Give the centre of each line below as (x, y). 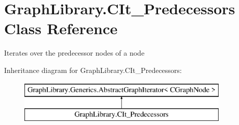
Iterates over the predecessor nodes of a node (74, 53)
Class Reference (61, 28)
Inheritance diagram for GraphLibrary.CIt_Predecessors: (93, 70)
